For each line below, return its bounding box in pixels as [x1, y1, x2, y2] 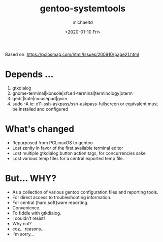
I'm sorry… [12, 231, 34, 237]
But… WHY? [5, 173, 57, 184]
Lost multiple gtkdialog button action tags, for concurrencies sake [12, 150, 146, 156]
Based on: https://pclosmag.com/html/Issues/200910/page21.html [5, 51, 139, 57]
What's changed [5, 123, 75, 135]
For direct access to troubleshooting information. [12, 194, 112, 200]
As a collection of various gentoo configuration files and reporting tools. [12, 189, 159, 195]
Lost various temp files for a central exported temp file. [12, 155, 124, 161]
